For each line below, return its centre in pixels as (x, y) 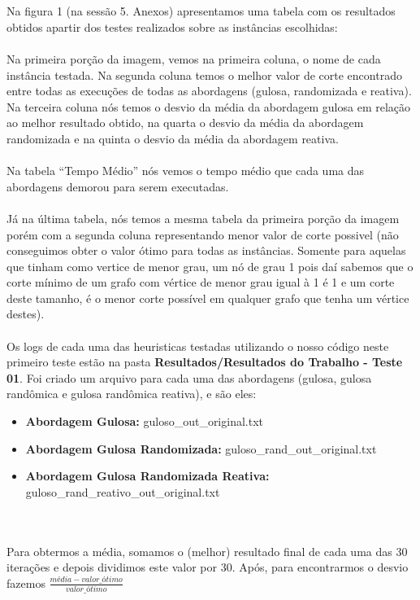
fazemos (26, 582)
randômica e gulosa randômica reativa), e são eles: (132, 394)
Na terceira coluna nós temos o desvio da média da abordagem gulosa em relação (209, 106)
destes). (26, 314)
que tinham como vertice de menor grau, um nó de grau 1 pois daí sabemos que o (210, 266)
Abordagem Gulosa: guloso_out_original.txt (145, 421)
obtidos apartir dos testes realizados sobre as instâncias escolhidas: (172, 26)
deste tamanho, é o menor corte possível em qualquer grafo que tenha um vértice (208, 298)
